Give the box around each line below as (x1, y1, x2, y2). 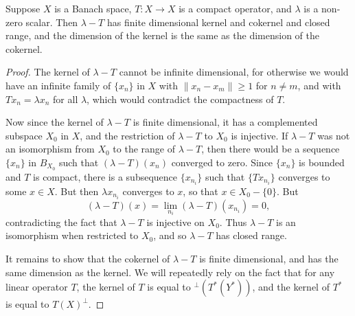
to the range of (113, 142, 175, 156)
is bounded (299, 155, 345, 169)
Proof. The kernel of (5, 65, 90, 79)
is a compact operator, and (179, 1, 292, 15)
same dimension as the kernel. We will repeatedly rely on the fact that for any (5, 264, 335, 279)
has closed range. (216, 228, 287, 242)
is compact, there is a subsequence (33, 169, 177, 183)
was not (317, 128, 350, 142)
